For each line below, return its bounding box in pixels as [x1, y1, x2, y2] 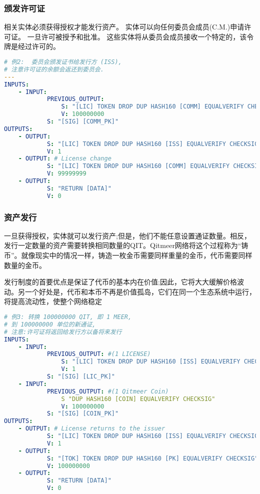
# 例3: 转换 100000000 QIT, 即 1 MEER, [4, 313, 132, 320]
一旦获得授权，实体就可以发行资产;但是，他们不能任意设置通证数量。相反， [4, 230, 251, 240]
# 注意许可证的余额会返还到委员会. [4, 65, 104, 73]
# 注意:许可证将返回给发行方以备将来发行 [4, 328, 122, 335]
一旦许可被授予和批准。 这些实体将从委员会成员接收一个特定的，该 [27, 31, 247, 41]
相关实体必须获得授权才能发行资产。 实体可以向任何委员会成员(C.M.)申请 [4, 21, 244, 32]
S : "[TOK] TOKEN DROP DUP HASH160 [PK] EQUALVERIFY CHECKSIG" [46, 454, 258, 462]
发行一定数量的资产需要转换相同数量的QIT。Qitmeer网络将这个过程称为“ [4, 240, 241, 250]
